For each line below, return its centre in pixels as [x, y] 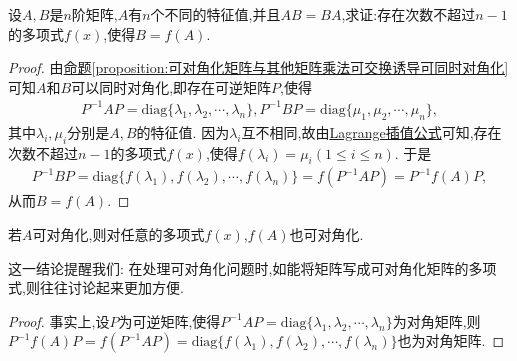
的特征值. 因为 [183, 131]
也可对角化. [326, 233]
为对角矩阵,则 [436, 320]
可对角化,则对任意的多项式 [118, 233]
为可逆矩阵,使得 [169, 320]
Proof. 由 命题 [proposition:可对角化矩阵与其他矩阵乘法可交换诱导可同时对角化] [258, 67]
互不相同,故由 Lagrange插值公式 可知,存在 [371, 131]
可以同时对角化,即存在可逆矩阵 [171, 86]
